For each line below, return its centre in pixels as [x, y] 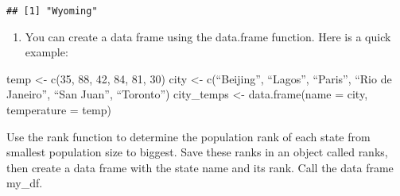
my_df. [25, 183]
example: [47, 52]
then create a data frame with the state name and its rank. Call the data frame [200, 167]
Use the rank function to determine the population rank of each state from [188, 136]
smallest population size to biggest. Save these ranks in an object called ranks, [197, 152]
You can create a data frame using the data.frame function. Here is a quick [208, 36]
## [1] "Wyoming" [52, 11]
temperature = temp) [59, 110]
